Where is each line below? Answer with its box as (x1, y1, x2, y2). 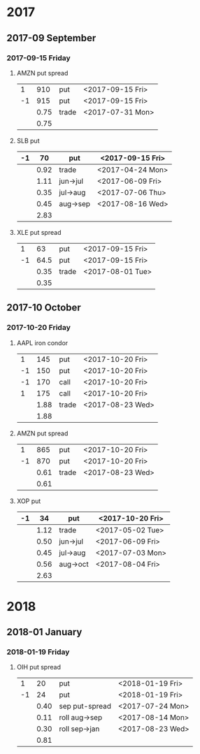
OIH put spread (16, 663, 61, 672)
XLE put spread (16, 228, 62, 236)
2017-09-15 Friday (6, 53, 71, 63)
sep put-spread (58, 702, 111, 711)
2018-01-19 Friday (6, 647, 70, 657)
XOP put (16, 497, 41, 505)
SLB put (16, 136, 40, 145)
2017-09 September (6, 32, 97, 44)
